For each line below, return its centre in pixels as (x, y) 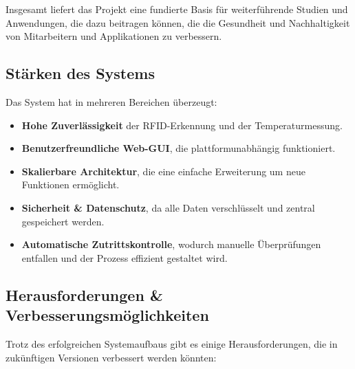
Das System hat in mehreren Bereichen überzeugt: (111, 101)
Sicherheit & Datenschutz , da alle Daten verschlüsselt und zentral (168, 207)
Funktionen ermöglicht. (71, 184)
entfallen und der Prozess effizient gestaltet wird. (125, 257)
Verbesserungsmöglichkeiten (107, 315)
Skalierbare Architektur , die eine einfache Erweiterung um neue (163, 171)
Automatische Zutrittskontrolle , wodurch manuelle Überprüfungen (171, 244)
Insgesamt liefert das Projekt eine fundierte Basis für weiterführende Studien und (177, 9)
